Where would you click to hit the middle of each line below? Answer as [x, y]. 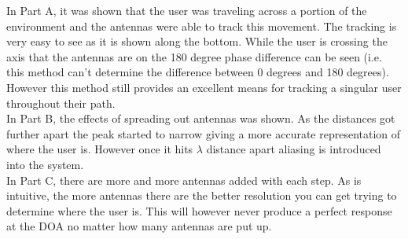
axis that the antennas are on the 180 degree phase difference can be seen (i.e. [194, 56]
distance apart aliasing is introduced [294, 149]
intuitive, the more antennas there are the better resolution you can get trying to [202, 195]
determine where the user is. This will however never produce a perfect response [199, 210]
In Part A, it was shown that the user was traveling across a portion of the [187, 10]
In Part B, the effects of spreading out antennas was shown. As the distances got [201, 118]
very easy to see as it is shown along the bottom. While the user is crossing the [197, 41]
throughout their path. [61, 103]
